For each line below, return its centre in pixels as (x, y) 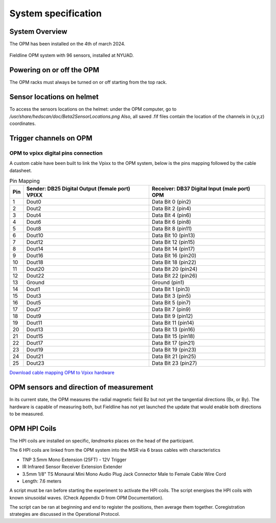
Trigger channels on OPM (51, 138)
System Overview (38, 32)
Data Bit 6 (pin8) (171, 222)
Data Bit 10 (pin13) (173, 236)
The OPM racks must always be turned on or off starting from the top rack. (88, 82)
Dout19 (35, 350)
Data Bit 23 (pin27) (174, 363)
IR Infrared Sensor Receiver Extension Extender (72, 467)
